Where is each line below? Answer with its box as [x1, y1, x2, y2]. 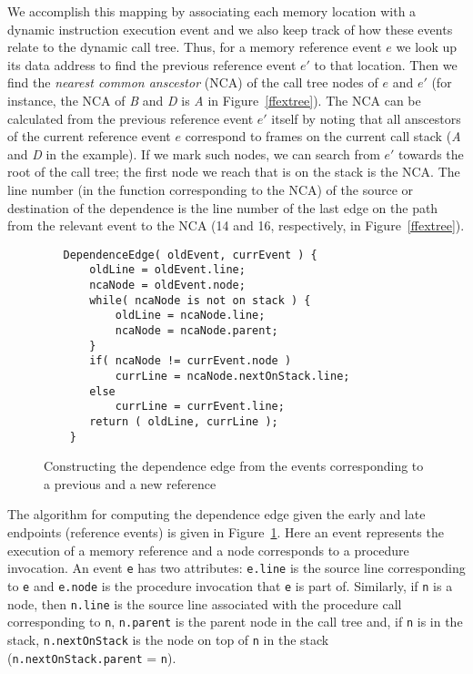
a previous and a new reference [44, 474, 216, 493]
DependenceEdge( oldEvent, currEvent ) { [63, 248, 317, 261]
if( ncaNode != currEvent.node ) [89, 354, 292, 368]
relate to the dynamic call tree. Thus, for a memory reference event [7, 37, 382, 56]
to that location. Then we [314, 55, 458, 74]
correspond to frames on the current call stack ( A [185, 127, 461, 146]
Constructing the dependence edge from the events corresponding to [44, 456, 424, 475]
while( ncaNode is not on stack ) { [89, 293, 311, 307]
